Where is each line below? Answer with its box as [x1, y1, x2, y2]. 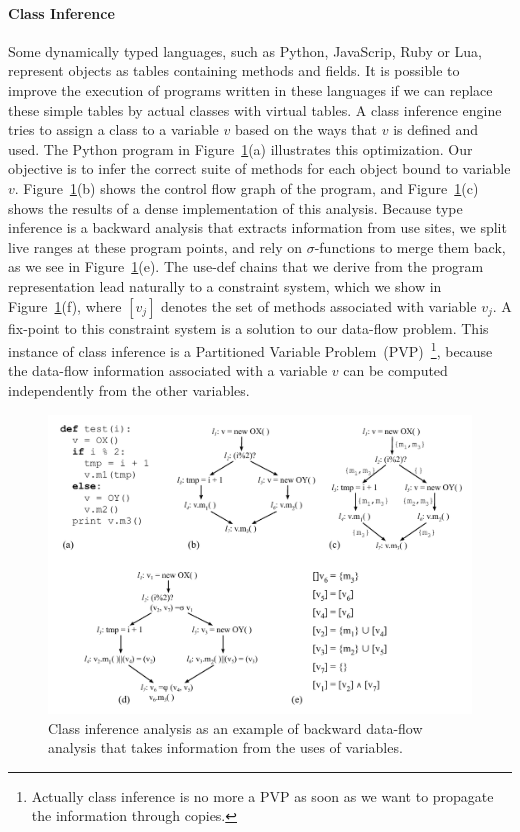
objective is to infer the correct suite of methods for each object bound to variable [8, 158, 511, 179]
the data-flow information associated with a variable [8, 360, 328, 381]
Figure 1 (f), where [8, 295, 122, 316]
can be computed [343, 360, 448, 381]
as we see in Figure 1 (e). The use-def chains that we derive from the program [8, 256, 484, 277]
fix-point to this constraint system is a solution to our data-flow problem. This [8, 317, 489, 338]
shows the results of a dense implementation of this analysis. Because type [8, 197, 463, 218]
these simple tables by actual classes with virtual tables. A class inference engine [8, 99, 502, 120]
